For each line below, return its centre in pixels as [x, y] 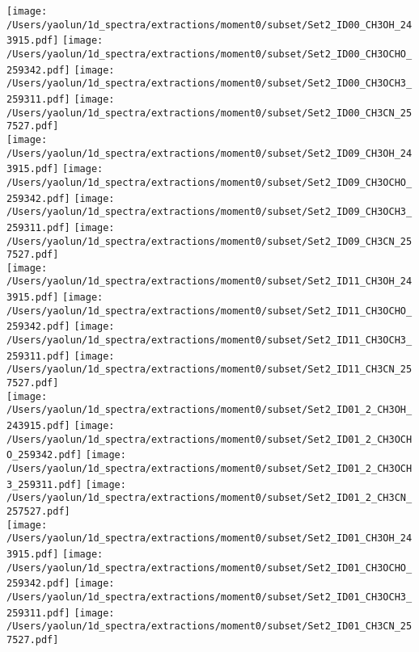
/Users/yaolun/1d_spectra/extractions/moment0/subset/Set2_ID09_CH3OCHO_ [209, 182]
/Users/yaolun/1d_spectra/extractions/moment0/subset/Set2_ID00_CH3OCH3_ [209, 84]
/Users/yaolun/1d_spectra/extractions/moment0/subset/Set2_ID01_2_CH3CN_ [209, 498]
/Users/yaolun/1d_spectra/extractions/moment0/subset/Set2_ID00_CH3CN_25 [209, 113]
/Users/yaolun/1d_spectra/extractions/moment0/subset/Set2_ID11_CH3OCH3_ [209, 341]
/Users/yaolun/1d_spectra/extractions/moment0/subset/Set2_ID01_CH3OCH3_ [209, 597]
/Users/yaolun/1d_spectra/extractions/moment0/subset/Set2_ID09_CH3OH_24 [209, 153]
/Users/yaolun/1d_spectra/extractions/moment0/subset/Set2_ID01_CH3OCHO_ [209, 568]
